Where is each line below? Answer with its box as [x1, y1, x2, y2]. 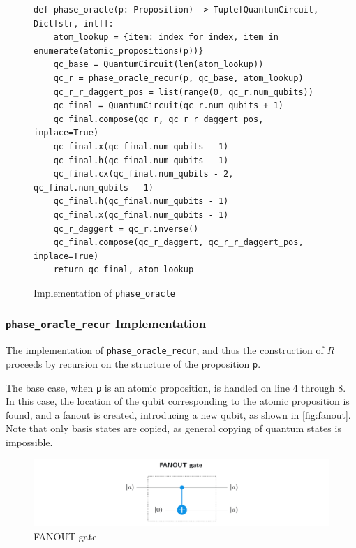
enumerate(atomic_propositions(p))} [34, 45, 204, 56]
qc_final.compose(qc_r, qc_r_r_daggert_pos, [53, 114, 264, 124]
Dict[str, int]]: [34, 18, 114, 29]
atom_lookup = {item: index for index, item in [53, 32, 279, 43]
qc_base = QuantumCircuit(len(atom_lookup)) [53, 59, 264, 70]
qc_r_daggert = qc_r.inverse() [53, 223, 199, 234]
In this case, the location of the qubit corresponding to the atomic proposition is [6, 394, 350, 408]
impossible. [6, 435, 53, 450]
